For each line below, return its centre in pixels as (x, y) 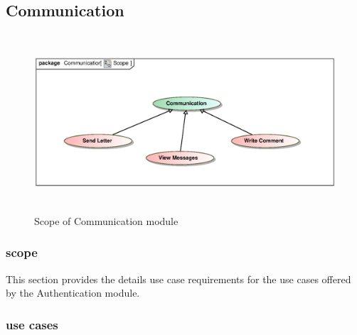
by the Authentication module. (73, 293)
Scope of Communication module (106, 220)
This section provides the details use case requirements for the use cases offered (178, 279)
